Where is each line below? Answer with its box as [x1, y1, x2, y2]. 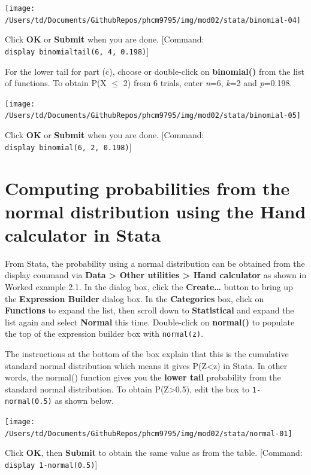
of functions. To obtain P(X [5, 77, 107, 89]
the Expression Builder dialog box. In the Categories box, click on [5, 292, 264, 305]
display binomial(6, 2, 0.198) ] [5, 140, 132, 153]
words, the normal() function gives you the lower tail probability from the [5, 371, 281, 383]
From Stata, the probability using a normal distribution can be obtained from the [5, 257, 305, 269]
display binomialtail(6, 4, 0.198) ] [5, 44, 149, 57]
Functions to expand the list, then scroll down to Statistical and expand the [5, 304, 294, 316]
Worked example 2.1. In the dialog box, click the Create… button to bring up [5, 281, 293, 293]
